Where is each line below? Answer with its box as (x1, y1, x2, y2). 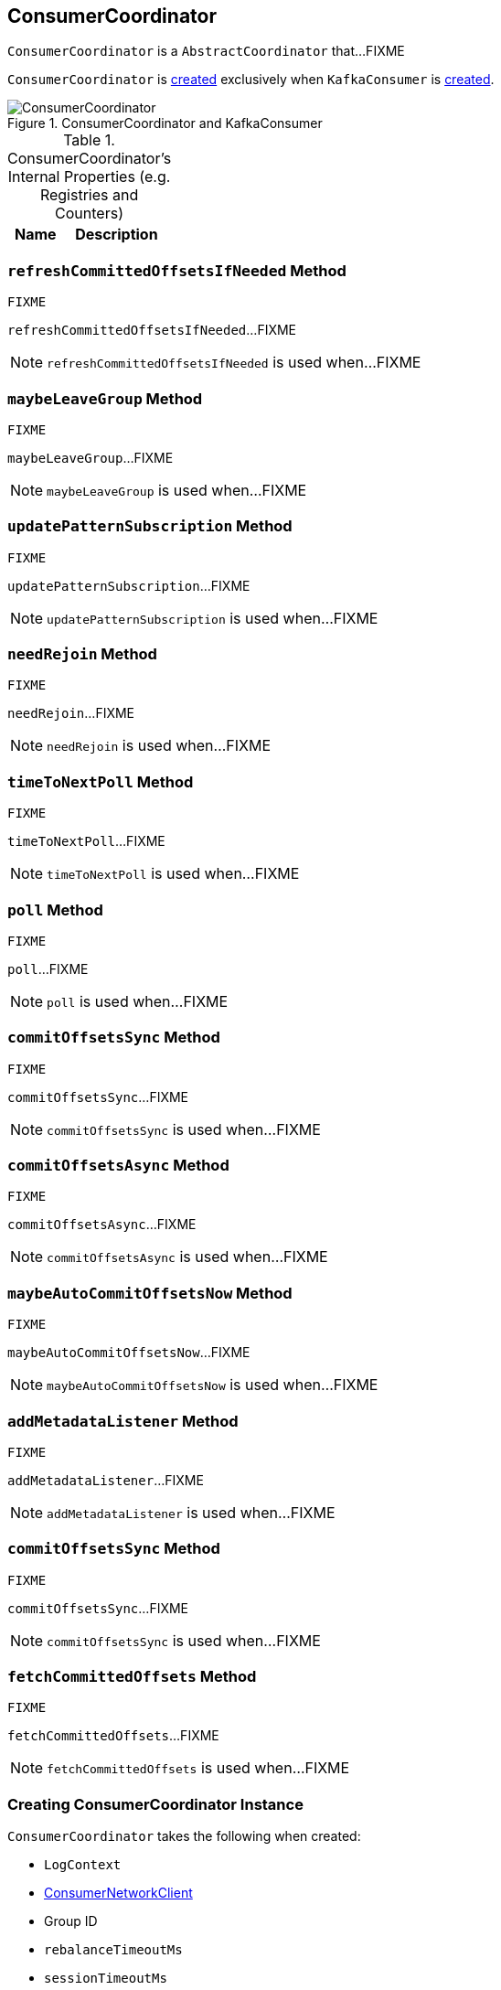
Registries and (39, 186, 139, 205)
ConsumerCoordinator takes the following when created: (7, 1828, 361, 1845)
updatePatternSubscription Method (7, 517, 293, 536)
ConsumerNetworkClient (44, 1885, 193, 1901)
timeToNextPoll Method (7, 772, 194, 791)
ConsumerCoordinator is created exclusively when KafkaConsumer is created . (7, 71, 495, 88)
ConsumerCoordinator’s (7, 149, 172, 168)
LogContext (44, 1857, 122, 1873)
